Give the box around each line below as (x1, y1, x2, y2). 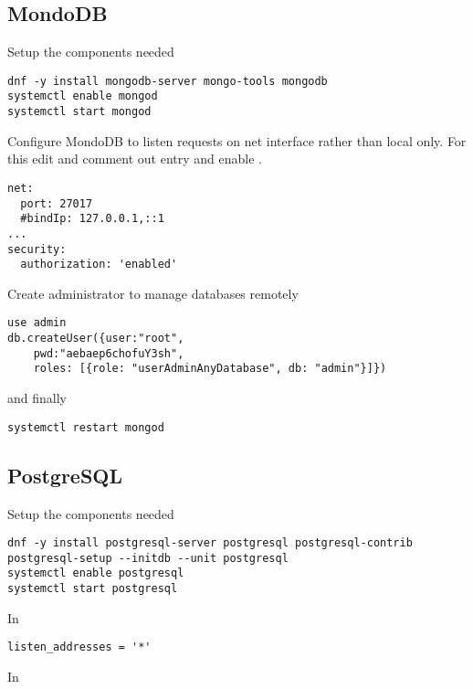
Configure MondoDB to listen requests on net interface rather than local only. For (7, 131, 467, 150)
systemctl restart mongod (7, 420, 164, 434)
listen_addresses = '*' (7, 641, 152, 654)
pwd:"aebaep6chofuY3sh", (33, 346, 184, 360)
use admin (7, 316, 67, 330)
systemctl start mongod (7, 105, 152, 119)
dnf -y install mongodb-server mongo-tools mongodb (7, 74, 328, 88)
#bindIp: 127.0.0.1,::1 (20, 212, 164, 226)
